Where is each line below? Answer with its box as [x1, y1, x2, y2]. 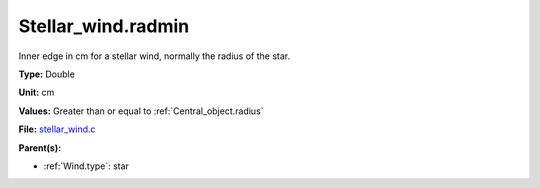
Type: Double [18, 68, 75, 80]
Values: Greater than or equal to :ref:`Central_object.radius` [18, 105, 264, 117]
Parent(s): [18, 141, 62, 154]
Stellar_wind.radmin [18, 15, 190, 37]
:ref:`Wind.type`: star [43, 160, 130, 172]
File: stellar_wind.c [18, 123, 96, 135]
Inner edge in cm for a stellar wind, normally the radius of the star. [18, 50, 290, 62]
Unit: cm [18, 86, 55, 99]
